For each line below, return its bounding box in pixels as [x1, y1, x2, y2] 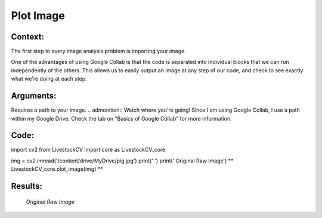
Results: [11, 181, 43, 191]
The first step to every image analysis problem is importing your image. [11, 48, 186, 55]
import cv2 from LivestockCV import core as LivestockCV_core [11, 146, 166, 153]
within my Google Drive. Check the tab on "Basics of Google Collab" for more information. [11, 115, 232, 122]
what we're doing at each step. [11, 75, 88, 82]
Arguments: [11, 91, 57, 101]
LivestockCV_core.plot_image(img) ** [11, 165, 104, 173]
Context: [11, 32, 45, 42]
